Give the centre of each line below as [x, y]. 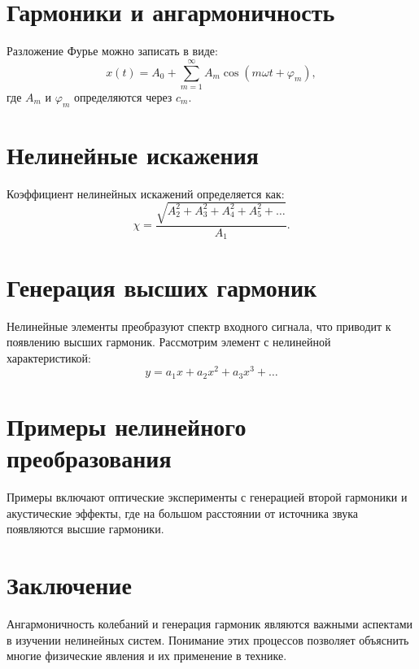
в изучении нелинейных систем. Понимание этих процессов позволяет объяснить [208, 639]
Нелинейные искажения [133, 154]
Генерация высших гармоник [162, 287]
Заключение [69, 585]
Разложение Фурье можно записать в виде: [112, 51]
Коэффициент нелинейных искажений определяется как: [146, 193]
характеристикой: [49, 357]
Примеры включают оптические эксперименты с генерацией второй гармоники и [207, 497]
